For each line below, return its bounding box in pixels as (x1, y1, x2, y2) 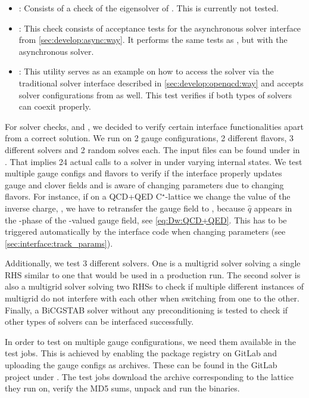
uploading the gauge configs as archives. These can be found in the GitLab (5, 359, 277, 371)
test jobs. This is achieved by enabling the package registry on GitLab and (5, 347, 277, 359)
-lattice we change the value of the (165, 190, 291, 203)
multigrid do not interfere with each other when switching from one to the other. (5, 292, 299, 304)
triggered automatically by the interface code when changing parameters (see (5, 225, 286, 238)
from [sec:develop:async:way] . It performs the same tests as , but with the (18, 33, 288, 46)
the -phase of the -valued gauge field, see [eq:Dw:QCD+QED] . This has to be (5, 213, 287, 226)
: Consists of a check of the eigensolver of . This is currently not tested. (18, 2, 279, 14)
